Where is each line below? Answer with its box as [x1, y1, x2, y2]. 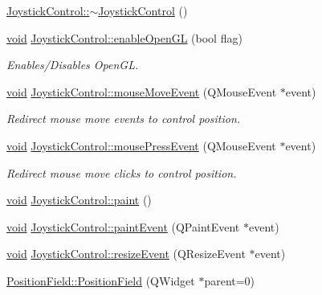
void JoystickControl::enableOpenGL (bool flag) [6, 29, 243, 46]
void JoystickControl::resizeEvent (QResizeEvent [6, 245, 246, 262]
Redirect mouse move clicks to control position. [6, 164, 237, 181]
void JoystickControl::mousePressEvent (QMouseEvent [6, 137, 276, 154]
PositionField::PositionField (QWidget [6, 272, 195, 289]
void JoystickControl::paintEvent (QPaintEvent [6, 218, 240, 235]
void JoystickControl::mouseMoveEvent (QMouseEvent [6, 83, 277, 100]
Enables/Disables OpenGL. [6, 56, 139, 73]
